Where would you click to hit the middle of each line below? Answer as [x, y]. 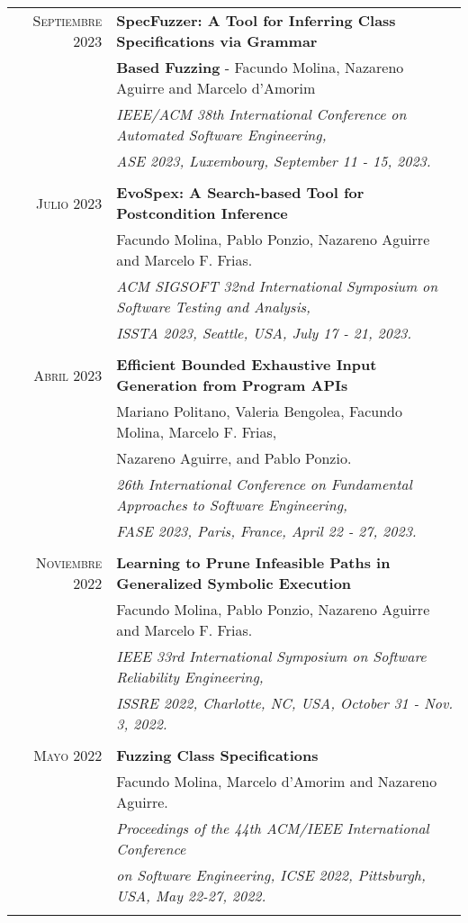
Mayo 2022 [68, 755]
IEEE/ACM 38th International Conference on [261, 114]
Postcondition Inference [202, 213]
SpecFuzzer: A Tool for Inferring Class [256, 20]
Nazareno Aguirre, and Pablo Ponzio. [234, 458]
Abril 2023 [68, 375]
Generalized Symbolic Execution [234, 583]
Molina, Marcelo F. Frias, [197, 432]
